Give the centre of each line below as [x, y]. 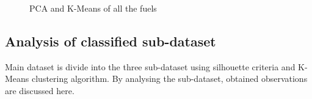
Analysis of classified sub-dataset [111, 41]
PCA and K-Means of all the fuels [93, 8]
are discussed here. [40, 90]
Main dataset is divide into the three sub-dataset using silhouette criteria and [150, 66]
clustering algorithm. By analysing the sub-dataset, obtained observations [170, 79]
